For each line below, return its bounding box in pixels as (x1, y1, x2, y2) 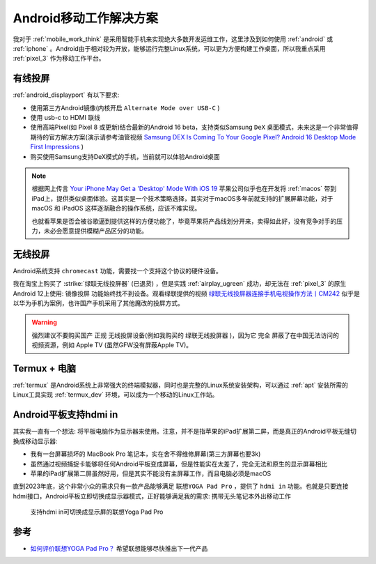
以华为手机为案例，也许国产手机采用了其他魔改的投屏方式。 (13, 299, 184, 307)
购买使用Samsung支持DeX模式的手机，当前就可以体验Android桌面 (30, 152, 220, 160)
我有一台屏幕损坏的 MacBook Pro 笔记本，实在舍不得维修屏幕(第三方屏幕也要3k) (30, 450, 261, 458)
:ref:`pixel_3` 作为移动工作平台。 (13, 54, 105, 63)
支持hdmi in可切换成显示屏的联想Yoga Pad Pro (30, 508, 164, 516)
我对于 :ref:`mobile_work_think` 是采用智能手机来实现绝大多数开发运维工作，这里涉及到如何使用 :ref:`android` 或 (13, 35, 334, 43)
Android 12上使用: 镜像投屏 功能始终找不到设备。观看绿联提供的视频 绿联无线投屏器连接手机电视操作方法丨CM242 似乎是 (13, 289, 360, 298)
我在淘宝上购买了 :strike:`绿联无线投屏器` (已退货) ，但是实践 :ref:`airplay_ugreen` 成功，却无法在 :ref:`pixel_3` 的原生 (13, 280, 347, 288)
